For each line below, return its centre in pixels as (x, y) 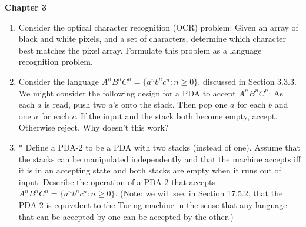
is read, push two (75, 104)
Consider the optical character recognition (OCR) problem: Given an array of (158, 27)
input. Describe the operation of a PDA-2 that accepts (117, 181)
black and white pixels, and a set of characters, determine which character (152, 39)
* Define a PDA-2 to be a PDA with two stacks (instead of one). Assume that (159, 147)
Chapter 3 (26, 7)
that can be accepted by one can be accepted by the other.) (126, 216)
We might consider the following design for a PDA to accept (127, 93)
